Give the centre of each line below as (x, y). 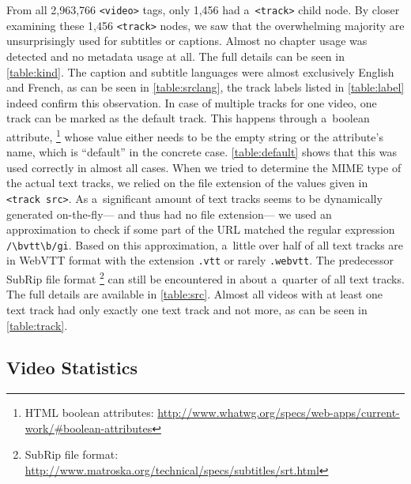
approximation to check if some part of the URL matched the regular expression (201, 229)
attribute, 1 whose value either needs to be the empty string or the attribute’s (195, 135)
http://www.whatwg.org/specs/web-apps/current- (279, 413)
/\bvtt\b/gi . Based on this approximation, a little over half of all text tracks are (205, 244)
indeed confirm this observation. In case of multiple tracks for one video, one (192, 102)
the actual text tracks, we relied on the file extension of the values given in (187, 183)
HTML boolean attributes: (89, 413)
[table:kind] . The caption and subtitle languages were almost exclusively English (200, 71)
